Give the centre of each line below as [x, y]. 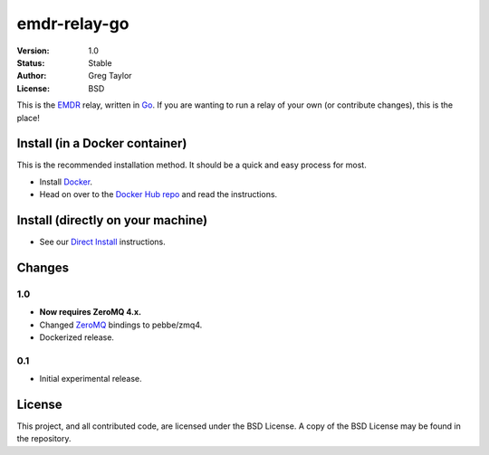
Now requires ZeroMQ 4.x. [91, 312]
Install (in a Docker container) [102, 143]
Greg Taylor [110, 76]
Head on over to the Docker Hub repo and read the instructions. [158, 194]
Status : [31, 62]
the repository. [44, 439]
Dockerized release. [77, 337]
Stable [100, 62]
